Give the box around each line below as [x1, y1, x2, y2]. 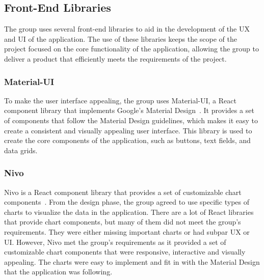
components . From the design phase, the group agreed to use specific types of [4, 197, 250, 207]
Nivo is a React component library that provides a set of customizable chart [4, 186, 242, 197]
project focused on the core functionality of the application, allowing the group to [4, 43, 259, 54]
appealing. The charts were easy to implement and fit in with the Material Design [4, 256, 260, 267]
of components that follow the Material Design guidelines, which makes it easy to [4, 115, 258, 125]
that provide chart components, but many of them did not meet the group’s [4, 216, 241, 227]
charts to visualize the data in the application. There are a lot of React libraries [4, 206, 254, 217]
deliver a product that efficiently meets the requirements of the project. [4, 53, 227, 64]
